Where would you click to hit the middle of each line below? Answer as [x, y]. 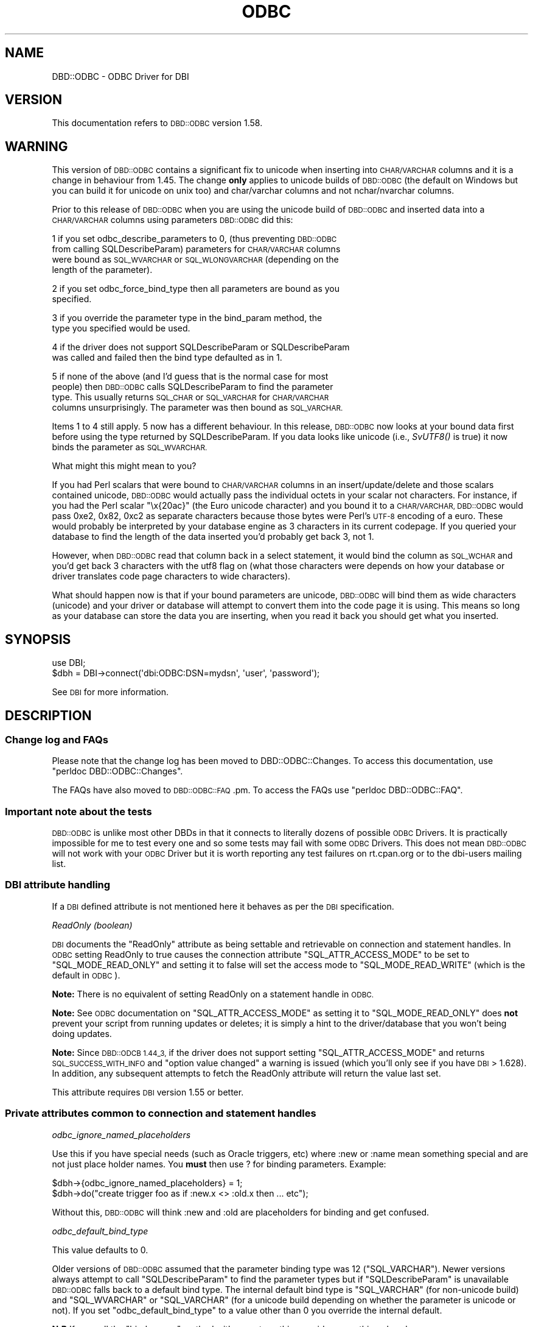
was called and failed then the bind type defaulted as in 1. [167, 358]
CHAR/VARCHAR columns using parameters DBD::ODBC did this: [172, 220]
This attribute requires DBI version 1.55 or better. [148, 1092]
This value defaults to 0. [100, 1250]
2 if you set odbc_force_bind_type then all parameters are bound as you [196, 289]
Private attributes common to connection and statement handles [161, 1113]
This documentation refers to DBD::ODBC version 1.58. [157, 123]
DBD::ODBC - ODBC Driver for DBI [120, 76]
